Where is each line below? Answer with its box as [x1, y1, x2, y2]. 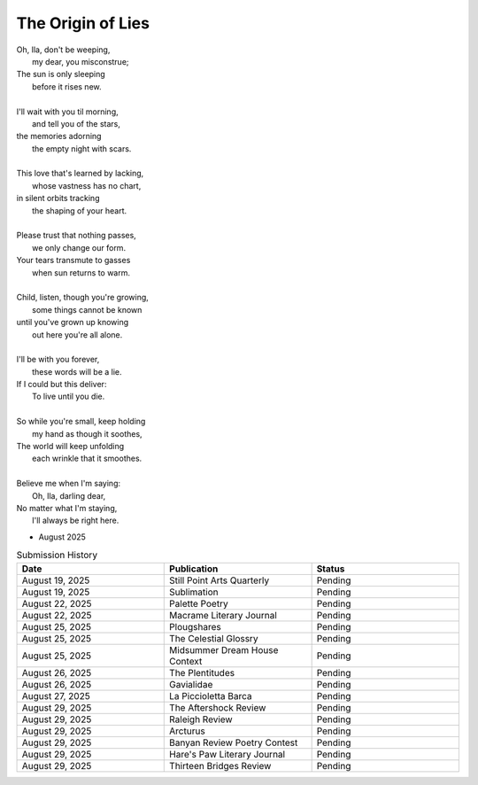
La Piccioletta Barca [169, 689, 252, 702]
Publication [169, 563, 219, 575]
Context [169, 655, 203, 667]
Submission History [16, 549, 97, 562]
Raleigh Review [169, 713, 234, 726]
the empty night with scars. [32, 143, 132, 154]
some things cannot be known [32, 304, 143, 315]
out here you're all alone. [32, 329, 123, 340]
